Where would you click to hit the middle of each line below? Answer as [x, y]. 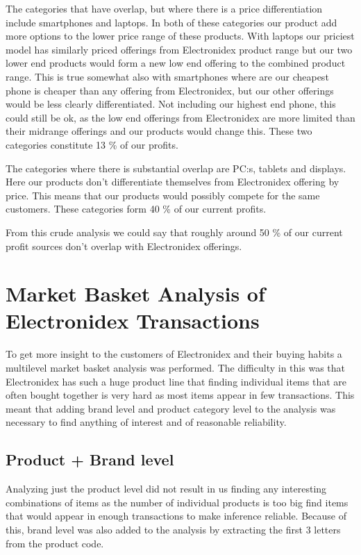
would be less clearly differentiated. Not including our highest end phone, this [171, 104]
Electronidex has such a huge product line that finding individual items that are [176, 381]
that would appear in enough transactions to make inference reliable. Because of [176, 516]
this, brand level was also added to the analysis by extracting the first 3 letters [173, 529]
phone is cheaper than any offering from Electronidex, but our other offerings [170, 90]
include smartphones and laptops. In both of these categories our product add [171, 22]
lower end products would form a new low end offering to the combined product [176, 63]
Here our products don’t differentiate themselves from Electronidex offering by [173, 182]
